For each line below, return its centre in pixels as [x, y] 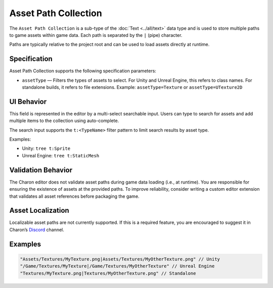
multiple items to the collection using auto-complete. [64, 121]
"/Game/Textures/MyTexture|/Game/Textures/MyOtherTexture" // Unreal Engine [117, 266]
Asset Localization [39, 211]
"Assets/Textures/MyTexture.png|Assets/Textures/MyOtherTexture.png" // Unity [120, 259]
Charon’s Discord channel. [37, 229]
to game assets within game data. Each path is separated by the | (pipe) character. [96, 35]
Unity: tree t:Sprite [46, 148]
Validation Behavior [41, 170]
